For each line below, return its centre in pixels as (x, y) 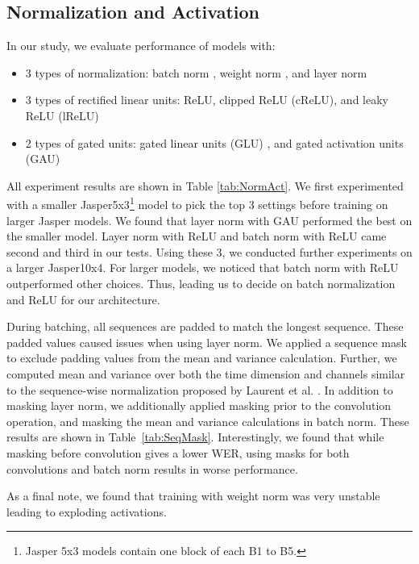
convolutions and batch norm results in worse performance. (152, 468)
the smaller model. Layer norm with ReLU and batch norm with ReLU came (197, 236)
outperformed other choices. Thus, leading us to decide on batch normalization (201, 283)
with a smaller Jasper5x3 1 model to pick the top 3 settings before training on (197, 203)
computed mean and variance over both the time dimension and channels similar (206, 373)
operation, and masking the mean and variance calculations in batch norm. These (208, 421)
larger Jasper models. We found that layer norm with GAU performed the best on (209, 220)
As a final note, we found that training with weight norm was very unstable (193, 496)
